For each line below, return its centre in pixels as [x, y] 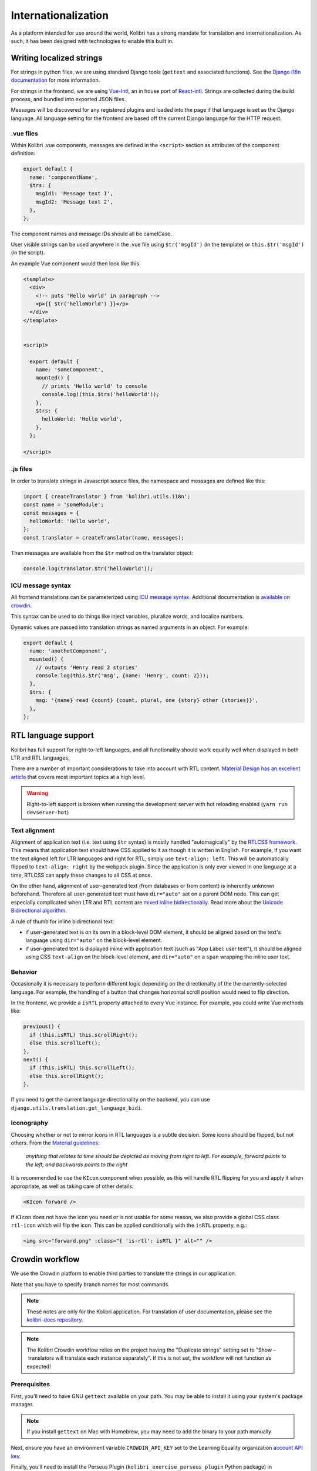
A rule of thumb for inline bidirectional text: [63, 921]
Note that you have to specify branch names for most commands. [90, 1284]
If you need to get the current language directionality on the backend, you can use [110, 1100]
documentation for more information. [55, 80]
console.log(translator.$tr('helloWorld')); [88, 568]
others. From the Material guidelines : [55, 1143]
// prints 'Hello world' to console [95, 386]
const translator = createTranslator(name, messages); [104, 538]
